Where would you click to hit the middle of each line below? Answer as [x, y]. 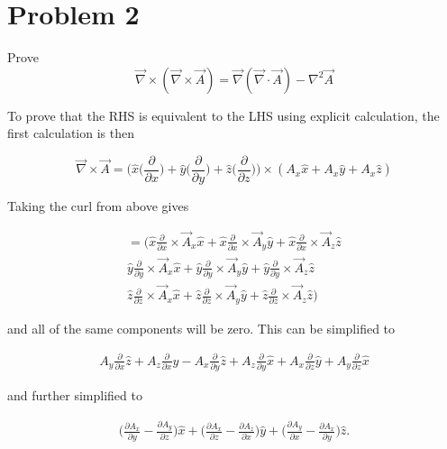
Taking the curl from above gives [98, 205]
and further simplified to [75, 394]
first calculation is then [71, 133]
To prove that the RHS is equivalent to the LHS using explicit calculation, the [223, 115]
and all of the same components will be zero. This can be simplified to [201, 328]
